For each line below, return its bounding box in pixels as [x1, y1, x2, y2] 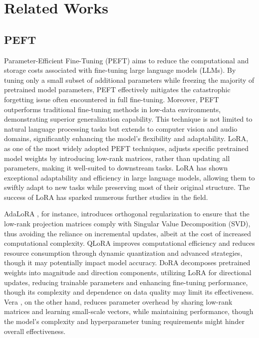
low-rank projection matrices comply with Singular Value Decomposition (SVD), [4, 218, 251, 229]
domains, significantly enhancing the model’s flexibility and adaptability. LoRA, [4, 133, 249, 144]
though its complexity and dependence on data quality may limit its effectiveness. [4, 287, 254, 297]
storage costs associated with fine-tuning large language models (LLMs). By [4, 65, 236, 75]
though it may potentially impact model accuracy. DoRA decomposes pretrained [4, 257, 251, 268]
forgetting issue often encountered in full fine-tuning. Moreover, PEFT [4, 94, 219, 104]
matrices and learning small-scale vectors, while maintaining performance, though [4, 306, 254, 317]
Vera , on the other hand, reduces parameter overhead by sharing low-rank [4, 296, 233, 307]
